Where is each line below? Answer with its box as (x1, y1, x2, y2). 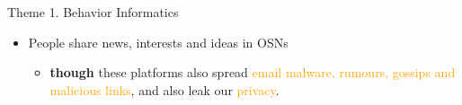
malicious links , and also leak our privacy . (49, 80, 280, 99)
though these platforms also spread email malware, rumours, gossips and (49, 63, 456, 82)
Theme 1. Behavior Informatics (7, 3, 179, 21)
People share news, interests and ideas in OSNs (28, 32, 289, 51)
